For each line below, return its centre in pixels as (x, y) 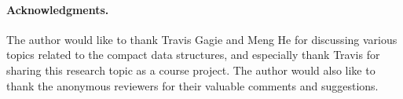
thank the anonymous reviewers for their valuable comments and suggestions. (192, 85)
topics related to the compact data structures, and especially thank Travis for (193, 55)
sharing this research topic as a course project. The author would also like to (191, 70)
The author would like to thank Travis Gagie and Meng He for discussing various (202, 39)
